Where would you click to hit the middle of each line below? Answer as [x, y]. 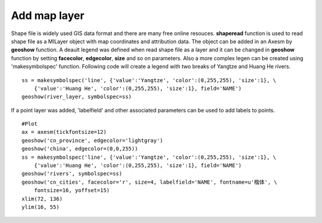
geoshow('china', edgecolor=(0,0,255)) [80, 149]
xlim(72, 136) [42, 199]
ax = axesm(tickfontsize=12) [64, 132]
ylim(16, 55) [41, 207]
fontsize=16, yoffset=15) [72, 191]
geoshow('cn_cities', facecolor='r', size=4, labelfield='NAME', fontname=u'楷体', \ [149, 182]
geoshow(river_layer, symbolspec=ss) [77, 97]
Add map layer [48, 15]
